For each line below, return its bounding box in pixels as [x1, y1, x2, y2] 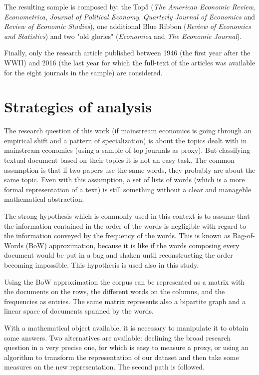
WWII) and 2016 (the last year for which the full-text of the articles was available [4, 57, 256, 67]
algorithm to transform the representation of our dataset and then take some [4, 352, 239, 362]
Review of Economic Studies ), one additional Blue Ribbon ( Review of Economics [4, 21, 251, 31]
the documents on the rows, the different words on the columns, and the [4, 286, 225, 297]
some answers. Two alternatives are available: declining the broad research [4, 332, 231, 343]
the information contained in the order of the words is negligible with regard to [4, 220, 246, 231]
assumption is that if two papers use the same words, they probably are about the [4, 164, 256, 175]
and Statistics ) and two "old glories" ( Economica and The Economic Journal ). [4, 30, 242, 41]
